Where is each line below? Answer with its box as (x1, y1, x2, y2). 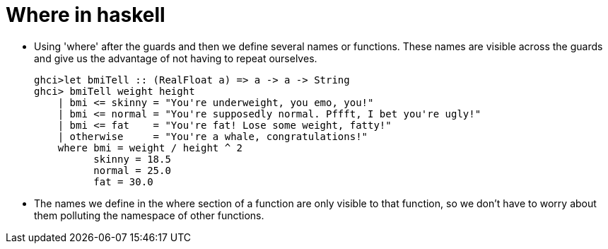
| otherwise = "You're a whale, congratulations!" (57, 130, 368, 142)
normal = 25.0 (93, 164, 171, 176)
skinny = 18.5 (93, 153, 171, 165)
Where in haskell (6, 3, 165, 27)
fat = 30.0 (93, 175, 153, 187)
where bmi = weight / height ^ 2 (57, 141, 243, 154)
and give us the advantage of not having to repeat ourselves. (34, 52, 317, 64)
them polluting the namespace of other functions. (34, 209, 264, 221)
